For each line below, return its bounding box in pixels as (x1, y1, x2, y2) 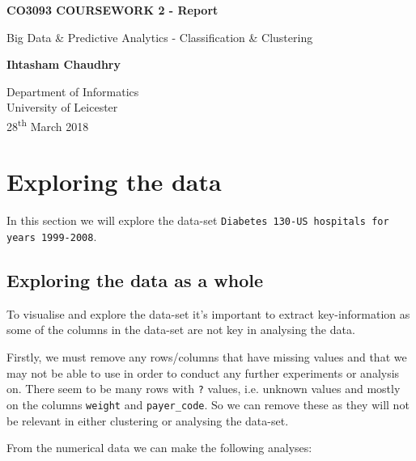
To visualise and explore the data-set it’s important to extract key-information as (6, 305, 410, 322)
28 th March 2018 (6, 115, 89, 134)
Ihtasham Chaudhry (6, 56, 121, 73)
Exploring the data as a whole (6, 268, 264, 293)
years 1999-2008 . (6, 228, 97, 244)
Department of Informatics (6, 82, 139, 99)
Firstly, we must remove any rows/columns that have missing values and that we (6, 349, 407, 366)
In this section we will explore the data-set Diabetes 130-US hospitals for (6, 212, 389, 229)
